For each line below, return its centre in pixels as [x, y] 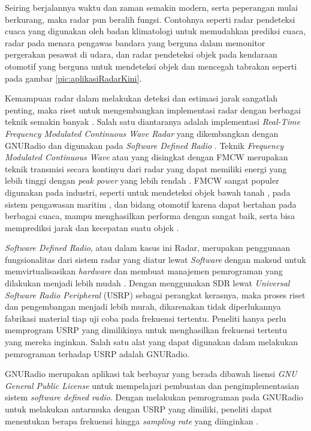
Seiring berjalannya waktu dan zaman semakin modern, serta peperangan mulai [151, 7]
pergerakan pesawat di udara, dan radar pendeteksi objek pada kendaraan [141, 54]
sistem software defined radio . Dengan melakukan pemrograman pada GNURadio [154, 397]
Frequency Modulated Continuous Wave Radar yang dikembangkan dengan [142, 133]
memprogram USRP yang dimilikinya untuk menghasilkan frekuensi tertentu [146, 330]
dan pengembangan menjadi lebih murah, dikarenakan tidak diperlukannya [143, 306]
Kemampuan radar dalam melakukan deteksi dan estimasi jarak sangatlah [141, 98]
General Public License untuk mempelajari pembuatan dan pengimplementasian [152, 385]
